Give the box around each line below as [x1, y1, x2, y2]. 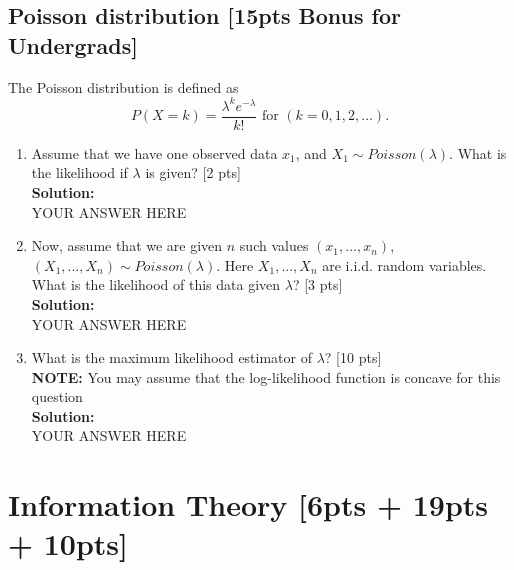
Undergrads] [8, 29, 138, 60]
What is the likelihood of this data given [31, 274, 281, 295]
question [31, 386, 83, 407]
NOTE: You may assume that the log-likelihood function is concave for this [31, 366, 501, 387]
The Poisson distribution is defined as [8, 76, 239, 97]
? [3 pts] [292, 274, 343, 295]
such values [239, 235, 309, 256]
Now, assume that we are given [31, 235, 223, 256]
